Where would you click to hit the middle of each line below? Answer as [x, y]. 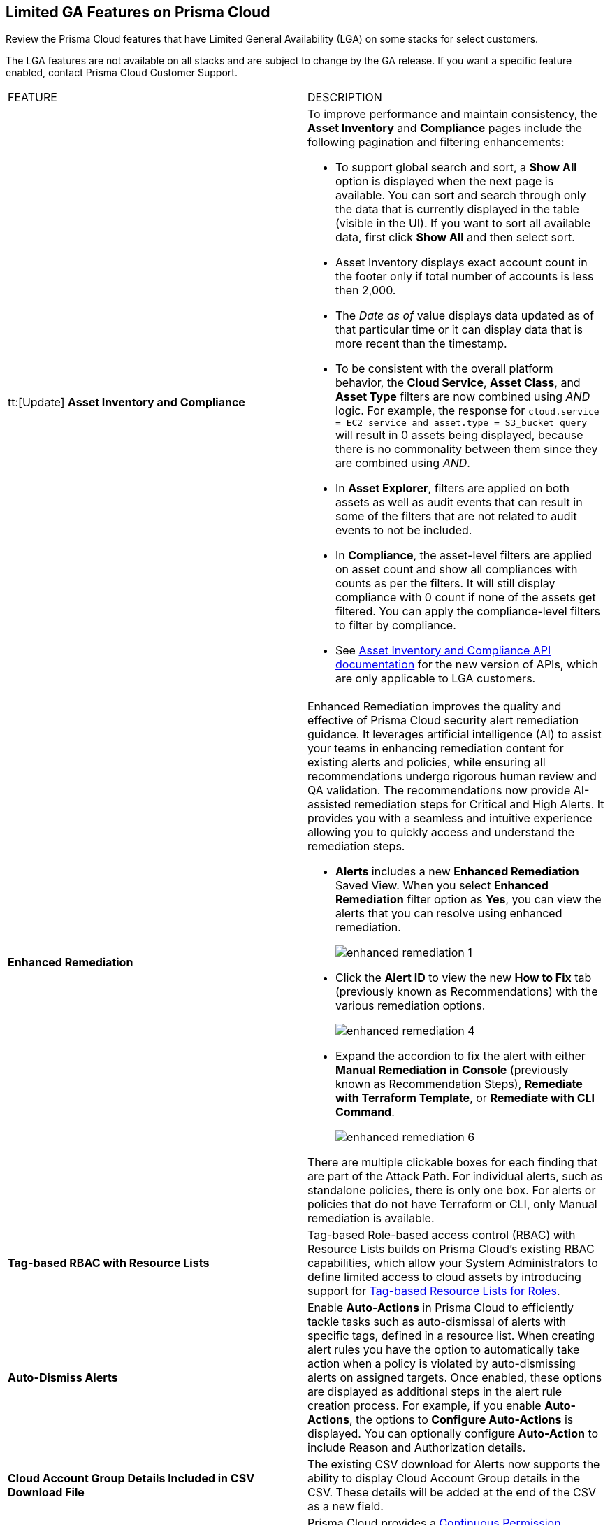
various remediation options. [411, 1006]
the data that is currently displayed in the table [457, 209]
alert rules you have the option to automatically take [444, 1350]
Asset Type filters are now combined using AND [463, 397]
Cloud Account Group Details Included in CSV [131, 1479]
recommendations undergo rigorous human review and [452, 776]
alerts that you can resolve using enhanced [449, 914]
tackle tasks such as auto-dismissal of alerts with [437, 1322]
